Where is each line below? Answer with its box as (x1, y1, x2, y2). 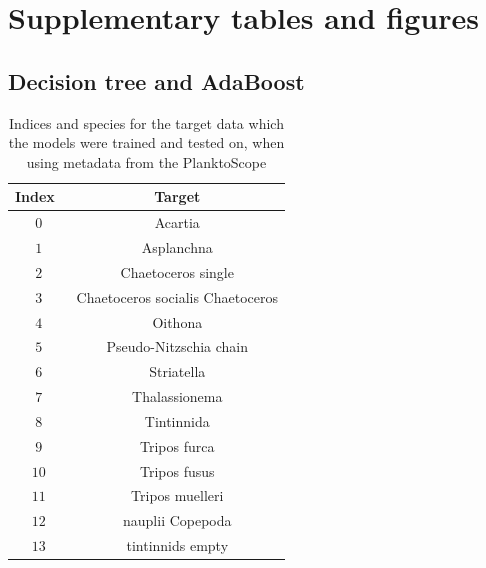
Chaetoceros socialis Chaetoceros (76, 286, 278, 307)
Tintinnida (144, 410, 210, 431)
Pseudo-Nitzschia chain (106, 336, 249, 357)
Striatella (149, 361, 206, 382)
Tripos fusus (139, 460, 215, 481)
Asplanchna (141, 237, 213, 258)
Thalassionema (132, 386, 223, 407)
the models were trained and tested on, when (8, 132, 285, 153)
